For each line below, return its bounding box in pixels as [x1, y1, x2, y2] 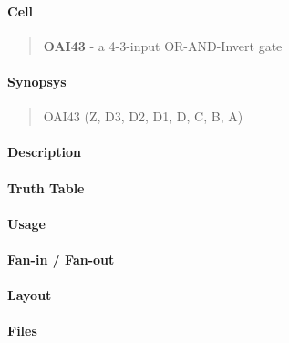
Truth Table [7, 178, 85, 197]
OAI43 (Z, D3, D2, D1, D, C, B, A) [43, 107, 243, 126]
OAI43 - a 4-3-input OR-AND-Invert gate [43, 36, 283, 55]
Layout [7, 286, 52, 305]
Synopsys [7, 71, 67, 90]
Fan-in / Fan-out [7, 249, 115, 268]
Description [7, 142, 82, 161]
